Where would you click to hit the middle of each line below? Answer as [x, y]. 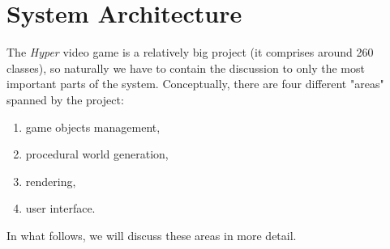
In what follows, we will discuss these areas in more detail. [152, 235]
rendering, [51, 181]
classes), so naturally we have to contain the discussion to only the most [186, 68]
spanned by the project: [65, 99]
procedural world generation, [97, 154]
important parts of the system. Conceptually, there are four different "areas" [195, 84]
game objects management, [93, 127]
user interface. [60, 208]
